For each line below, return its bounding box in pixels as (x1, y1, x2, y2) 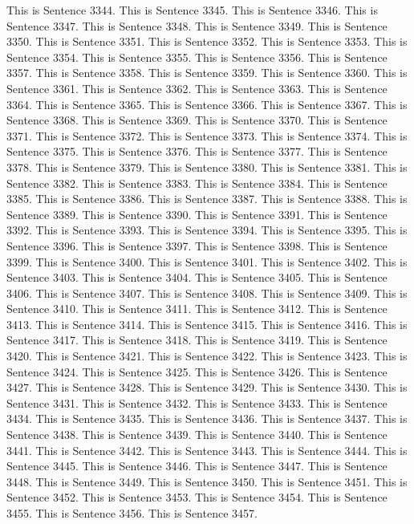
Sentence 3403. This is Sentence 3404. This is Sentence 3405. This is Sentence (6, 269, 388, 286)
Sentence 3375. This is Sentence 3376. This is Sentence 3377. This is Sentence (6, 143, 388, 160)
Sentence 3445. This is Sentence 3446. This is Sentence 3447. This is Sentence (6, 457, 388, 474)
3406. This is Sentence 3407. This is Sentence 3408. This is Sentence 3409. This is (6, 284, 408, 301)
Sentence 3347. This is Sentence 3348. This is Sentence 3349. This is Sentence (6, 17, 388, 34)
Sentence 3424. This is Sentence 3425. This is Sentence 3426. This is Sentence (6, 363, 388, 380)
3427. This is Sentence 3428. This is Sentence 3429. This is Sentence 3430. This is (6, 379, 408, 396)
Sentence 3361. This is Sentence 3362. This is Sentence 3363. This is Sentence (6, 79, 388, 96)
